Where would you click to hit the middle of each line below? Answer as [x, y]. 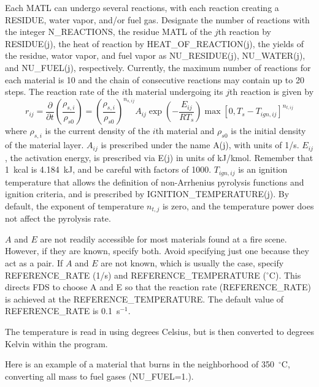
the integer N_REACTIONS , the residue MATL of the [109, 32]
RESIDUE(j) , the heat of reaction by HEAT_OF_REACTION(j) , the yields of [155, 43]
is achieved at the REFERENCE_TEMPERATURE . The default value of [144, 299]
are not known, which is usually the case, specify [192, 262]
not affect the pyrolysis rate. [58, 218]
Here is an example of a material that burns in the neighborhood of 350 [140, 364]
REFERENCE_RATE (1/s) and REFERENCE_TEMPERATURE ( [136, 275]
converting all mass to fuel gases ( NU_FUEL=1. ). [99, 376]
